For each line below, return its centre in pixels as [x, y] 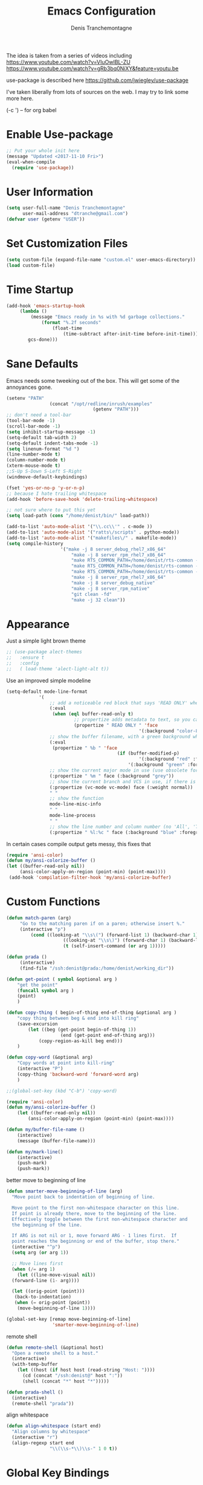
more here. [20, 98]
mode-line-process [72, 816]
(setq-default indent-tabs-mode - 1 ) [52, 443]
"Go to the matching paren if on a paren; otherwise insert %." [102, 924]
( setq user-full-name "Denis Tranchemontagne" [66, 208]
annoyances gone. [29, 387]
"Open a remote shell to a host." [55, 1353]
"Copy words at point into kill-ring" [66, 1063]
